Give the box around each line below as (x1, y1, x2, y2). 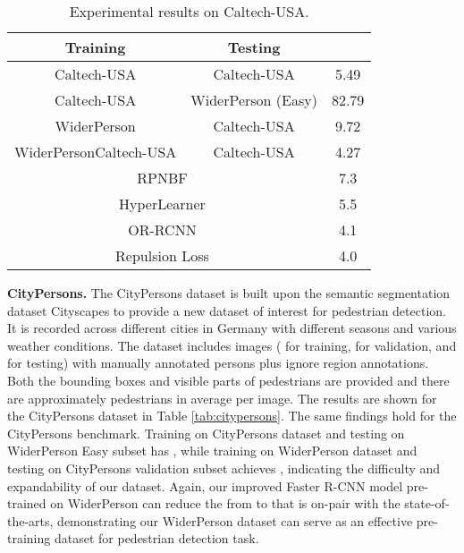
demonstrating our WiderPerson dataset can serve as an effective (57, 511, 413, 530)
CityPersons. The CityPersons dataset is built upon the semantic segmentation (7, 284, 451, 302)
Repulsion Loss (115, 245, 209, 266)
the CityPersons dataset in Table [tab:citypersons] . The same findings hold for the (7, 406, 457, 425)
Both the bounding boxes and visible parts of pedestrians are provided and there (7, 370, 450, 389)
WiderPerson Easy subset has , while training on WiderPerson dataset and (7, 441, 418, 460)
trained (7, 494, 46, 513)
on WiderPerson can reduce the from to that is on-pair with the (50, 494, 401, 513)
